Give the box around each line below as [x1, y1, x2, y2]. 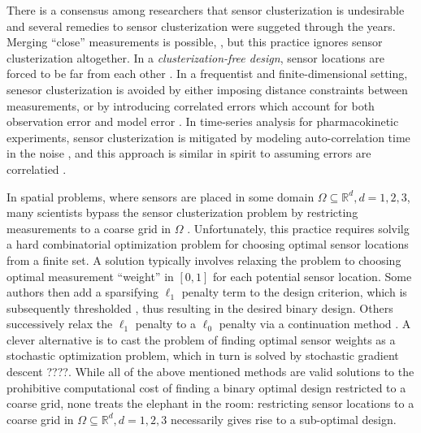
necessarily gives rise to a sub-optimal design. [170, 410, 397, 427]
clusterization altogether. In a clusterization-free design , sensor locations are [7, 49, 384, 66]
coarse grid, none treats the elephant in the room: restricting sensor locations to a [7, 395, 414, 412]
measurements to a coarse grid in [7, 219, 171, 236]
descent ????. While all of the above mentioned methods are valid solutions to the [7, 363, 414, 380]
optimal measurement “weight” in [7, 267, 174, 284]
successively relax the [7, 315, 113, 332]
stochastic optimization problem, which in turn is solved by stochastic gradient [7, 347, 399, 364]
